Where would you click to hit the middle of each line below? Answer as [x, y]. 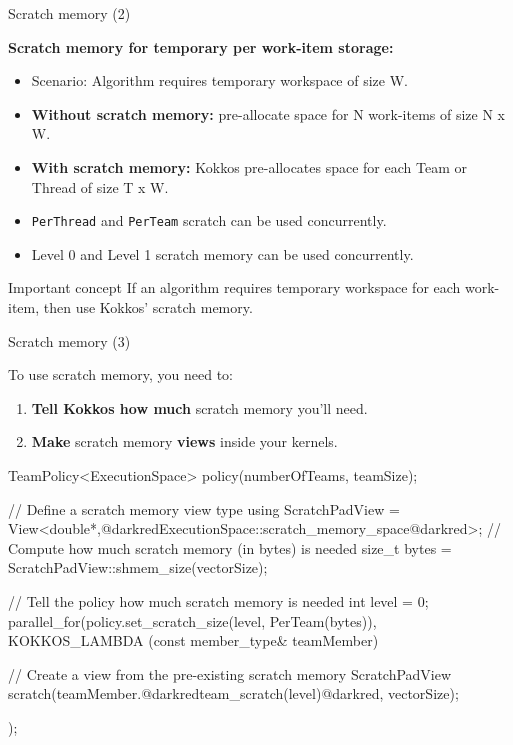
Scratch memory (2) [69, 13]
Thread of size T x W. [100, 186]
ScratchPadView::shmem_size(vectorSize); [138, 567]
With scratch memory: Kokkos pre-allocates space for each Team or [249, 166]
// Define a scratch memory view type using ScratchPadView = [204, 508]
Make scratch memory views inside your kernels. [184, 441]
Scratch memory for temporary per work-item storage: [201, 46]
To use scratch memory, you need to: [120, 374]
